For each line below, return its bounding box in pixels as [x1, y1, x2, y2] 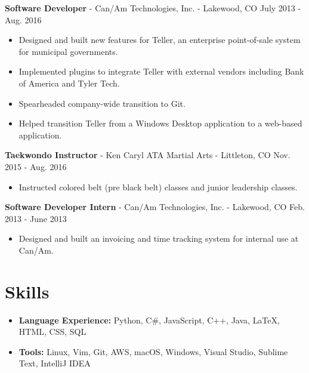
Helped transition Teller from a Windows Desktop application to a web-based [18, 117, 302, 130]
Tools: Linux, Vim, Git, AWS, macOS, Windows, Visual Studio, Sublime [18, 345, 288, 357]
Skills [5, 279, 50, 303]
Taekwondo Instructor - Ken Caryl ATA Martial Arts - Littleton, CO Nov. [5, 149, 291, 161]
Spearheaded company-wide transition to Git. [18, 97, 186, 109]
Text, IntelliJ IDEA [18, 357, 91, 369]
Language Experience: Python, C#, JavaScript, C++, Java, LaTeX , [18, 313, 280, 326]
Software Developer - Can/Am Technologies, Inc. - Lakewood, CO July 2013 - [5, 2, 301, 14]
